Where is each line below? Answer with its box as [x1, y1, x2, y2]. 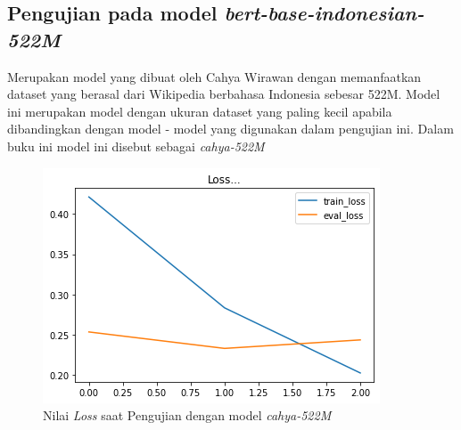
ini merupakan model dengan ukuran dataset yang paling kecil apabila [7, 101, 392, 120]
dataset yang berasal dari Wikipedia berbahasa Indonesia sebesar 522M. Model [7, 85, 440, 103]
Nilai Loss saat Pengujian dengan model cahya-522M [43, 406, 332, 425]
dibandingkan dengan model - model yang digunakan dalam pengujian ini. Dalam [7, 119, 454, 138]
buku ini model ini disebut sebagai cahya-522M [7, 136, 265, 155]
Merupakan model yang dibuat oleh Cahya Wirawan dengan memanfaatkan [7, 67, 422, 85]
